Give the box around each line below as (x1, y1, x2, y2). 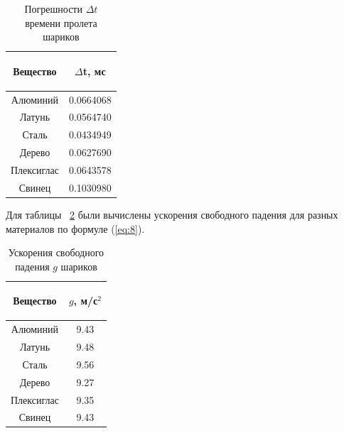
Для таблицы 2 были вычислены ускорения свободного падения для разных (6, 207, 338, 221)
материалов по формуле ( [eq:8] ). (6, 221, 145, 236)
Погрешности (24, 1, 82, 16)
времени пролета (25, 15, 97, 30)
